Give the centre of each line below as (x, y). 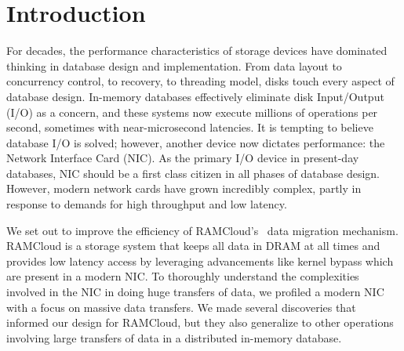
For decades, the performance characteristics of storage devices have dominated (197, 51)
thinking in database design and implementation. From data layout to (174, 65)
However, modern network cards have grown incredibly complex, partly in (184, 188)
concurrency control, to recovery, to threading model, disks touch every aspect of (200, 81)
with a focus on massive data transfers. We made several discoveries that (181, 307)
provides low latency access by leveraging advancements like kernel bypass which (200, 261)
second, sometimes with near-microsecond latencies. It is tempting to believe (190, 127)
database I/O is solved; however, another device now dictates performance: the (196, 142)
